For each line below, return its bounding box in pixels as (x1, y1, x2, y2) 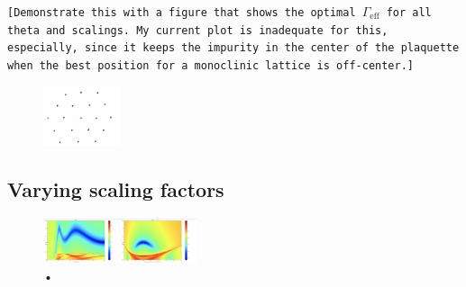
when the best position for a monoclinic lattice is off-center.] (7, 58, 415, 72)
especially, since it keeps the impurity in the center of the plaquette (7, 41, 460, 55)
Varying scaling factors (7, 175, 224, 203)
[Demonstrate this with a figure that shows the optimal (7, 6, 356, 19)
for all (386, 6, 432, 19)
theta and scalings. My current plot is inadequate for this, (7, 23, 388, 37)
